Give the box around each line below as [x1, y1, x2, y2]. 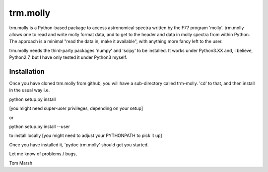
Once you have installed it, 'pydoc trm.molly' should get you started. [9, 141, 149, 148]
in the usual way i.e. [9, 87, 50, 93]
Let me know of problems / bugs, [9, 151, 77, 157]
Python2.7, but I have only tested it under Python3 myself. [9, 54, 128, 60]
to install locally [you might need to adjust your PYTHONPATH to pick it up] [9, 132, 162, 138]
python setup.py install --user [9, 124, 70, 129]
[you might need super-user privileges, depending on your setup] [9, 105, 143, 111]
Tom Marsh [9, 160, 32, 166]
